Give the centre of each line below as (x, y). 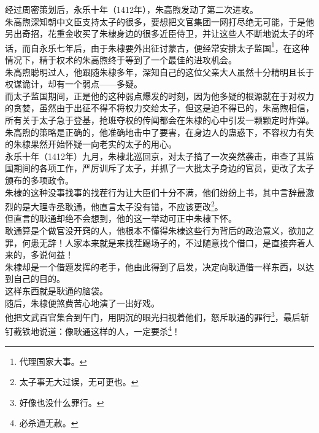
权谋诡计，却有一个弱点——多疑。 (74, 84)
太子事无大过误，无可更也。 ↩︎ (79, 382)
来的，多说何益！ (39, 255)
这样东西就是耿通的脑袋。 (56, 290)
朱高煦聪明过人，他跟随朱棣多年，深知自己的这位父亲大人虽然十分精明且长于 (159, 72)
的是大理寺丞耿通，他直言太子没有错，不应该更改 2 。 (118, 205)
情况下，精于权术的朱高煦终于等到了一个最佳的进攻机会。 (121, 60)
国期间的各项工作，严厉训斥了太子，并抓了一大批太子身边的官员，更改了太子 (159, 168)
